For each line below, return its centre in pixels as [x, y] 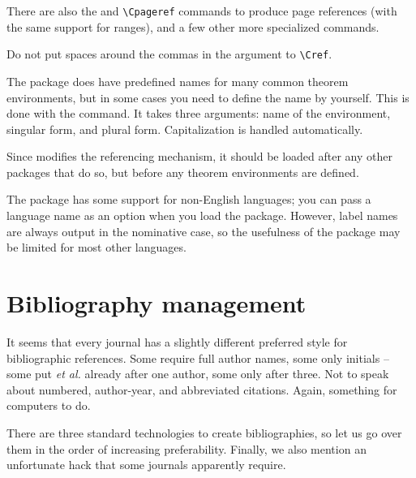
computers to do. [49, 405]
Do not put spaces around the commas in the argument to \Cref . [169, 54]
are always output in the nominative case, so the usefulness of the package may [204, 231]
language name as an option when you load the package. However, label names [202, 215]
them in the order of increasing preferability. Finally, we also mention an [187, 448]
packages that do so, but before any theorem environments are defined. [183, 172]
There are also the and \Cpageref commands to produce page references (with [202, 11]
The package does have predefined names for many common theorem [178, 81]
